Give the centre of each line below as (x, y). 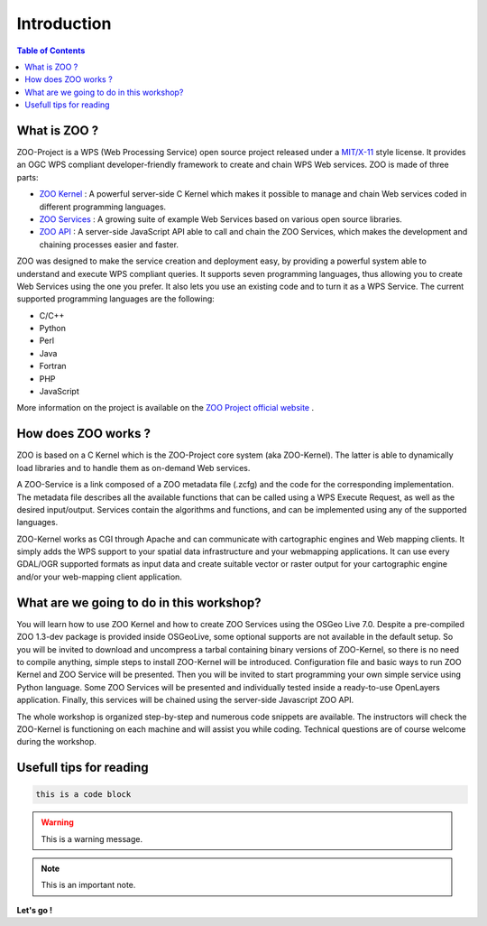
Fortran (53, 366)
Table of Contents (51, 51)
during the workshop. (56, 742)
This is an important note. (88, 885)
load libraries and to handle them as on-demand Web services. (133, 468)
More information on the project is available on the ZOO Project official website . (165, 408)
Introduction (64, 23)
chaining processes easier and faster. (109, 245)
